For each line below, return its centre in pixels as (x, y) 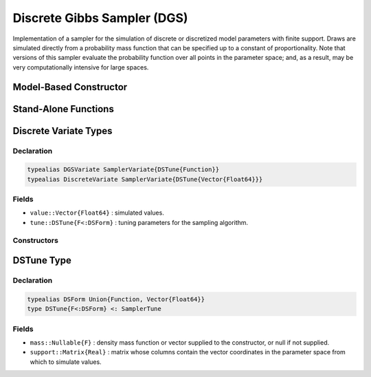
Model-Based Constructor (70, 87)
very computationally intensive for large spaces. (81, 67)
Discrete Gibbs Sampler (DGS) (100, 18)
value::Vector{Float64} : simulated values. (97, 213)
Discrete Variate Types (63, 131)
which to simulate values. (66, 362)
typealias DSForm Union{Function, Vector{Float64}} (116, 299)
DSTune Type (42, 260)
